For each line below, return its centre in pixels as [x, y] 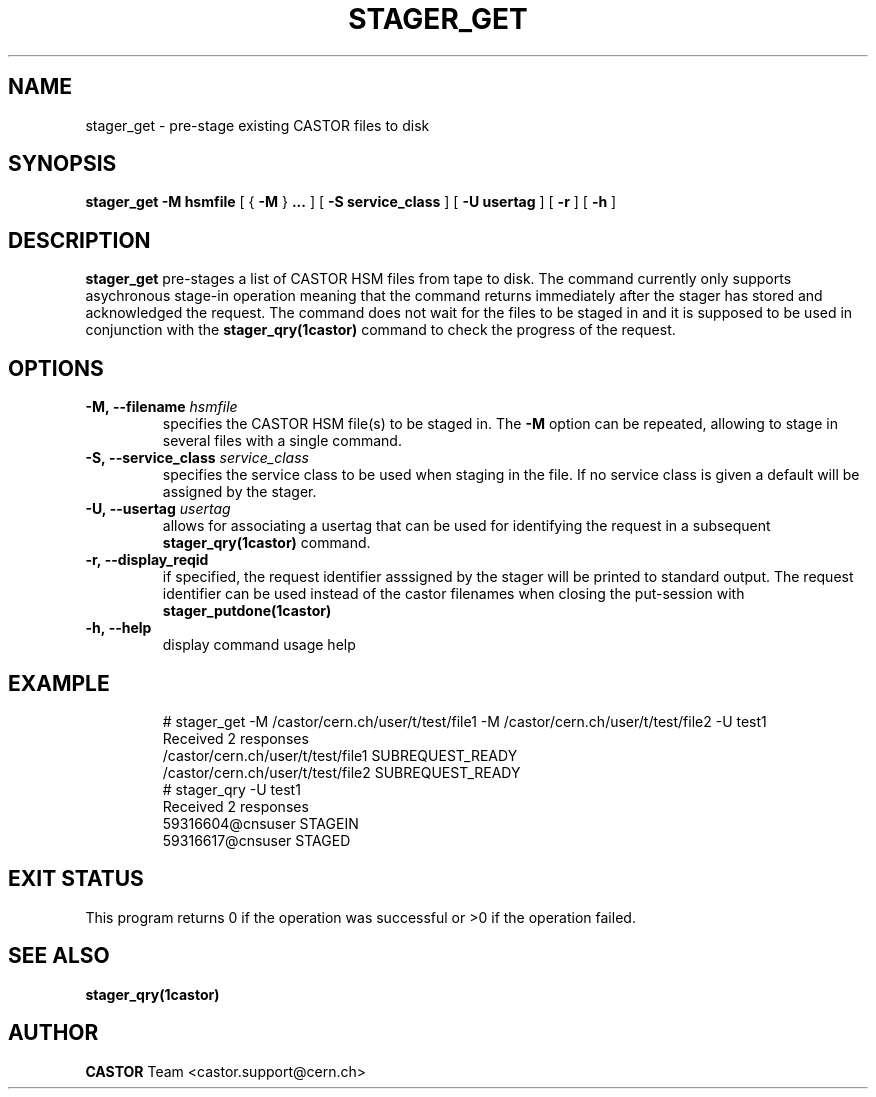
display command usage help [259, 645]
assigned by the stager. [239, 492]
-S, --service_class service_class [197, 458]
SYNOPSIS [62, 164]
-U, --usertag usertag [158, 509]
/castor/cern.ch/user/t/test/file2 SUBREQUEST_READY [341, 772]
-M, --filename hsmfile [161, 407]
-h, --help [118, 628]
